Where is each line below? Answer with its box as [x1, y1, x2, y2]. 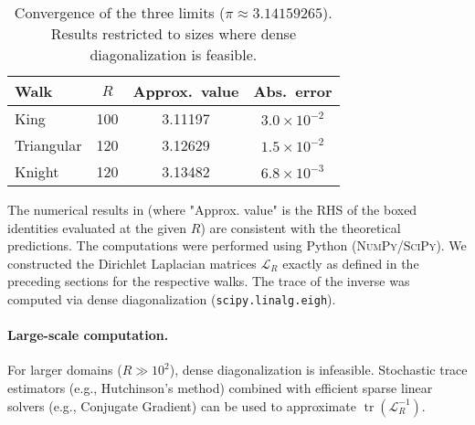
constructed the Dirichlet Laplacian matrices [7, 253, 257, 272]
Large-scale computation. [7, 325, 169, 345]
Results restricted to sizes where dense [50, 23, 296, 44]
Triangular [15, 134, 82, 155]
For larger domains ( [7, 360, 122, 379]
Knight [15, 161, 59, 182]
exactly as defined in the [282, 253, 419, 272]
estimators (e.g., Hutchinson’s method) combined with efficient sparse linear [7, 378, 433, 398]
